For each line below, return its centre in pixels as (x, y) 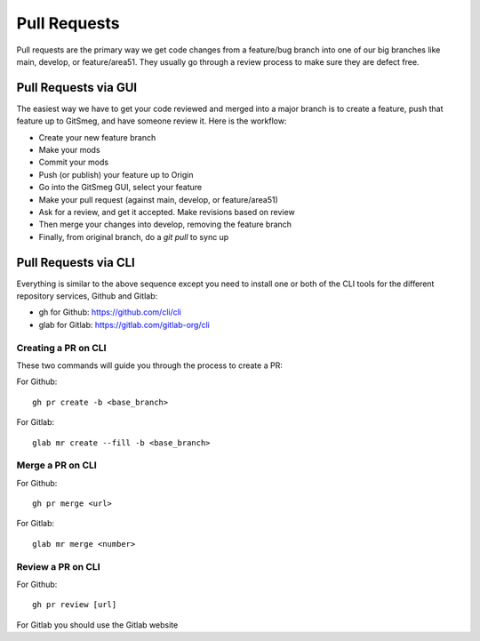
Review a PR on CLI (59, 566)
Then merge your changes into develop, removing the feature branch (165, 224)
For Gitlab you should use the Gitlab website (97, 625)
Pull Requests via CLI (76, 262)
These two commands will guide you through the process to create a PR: (150, 365)
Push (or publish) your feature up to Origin (116, 174)
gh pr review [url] (75, 605)
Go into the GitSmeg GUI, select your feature (120, 188)
